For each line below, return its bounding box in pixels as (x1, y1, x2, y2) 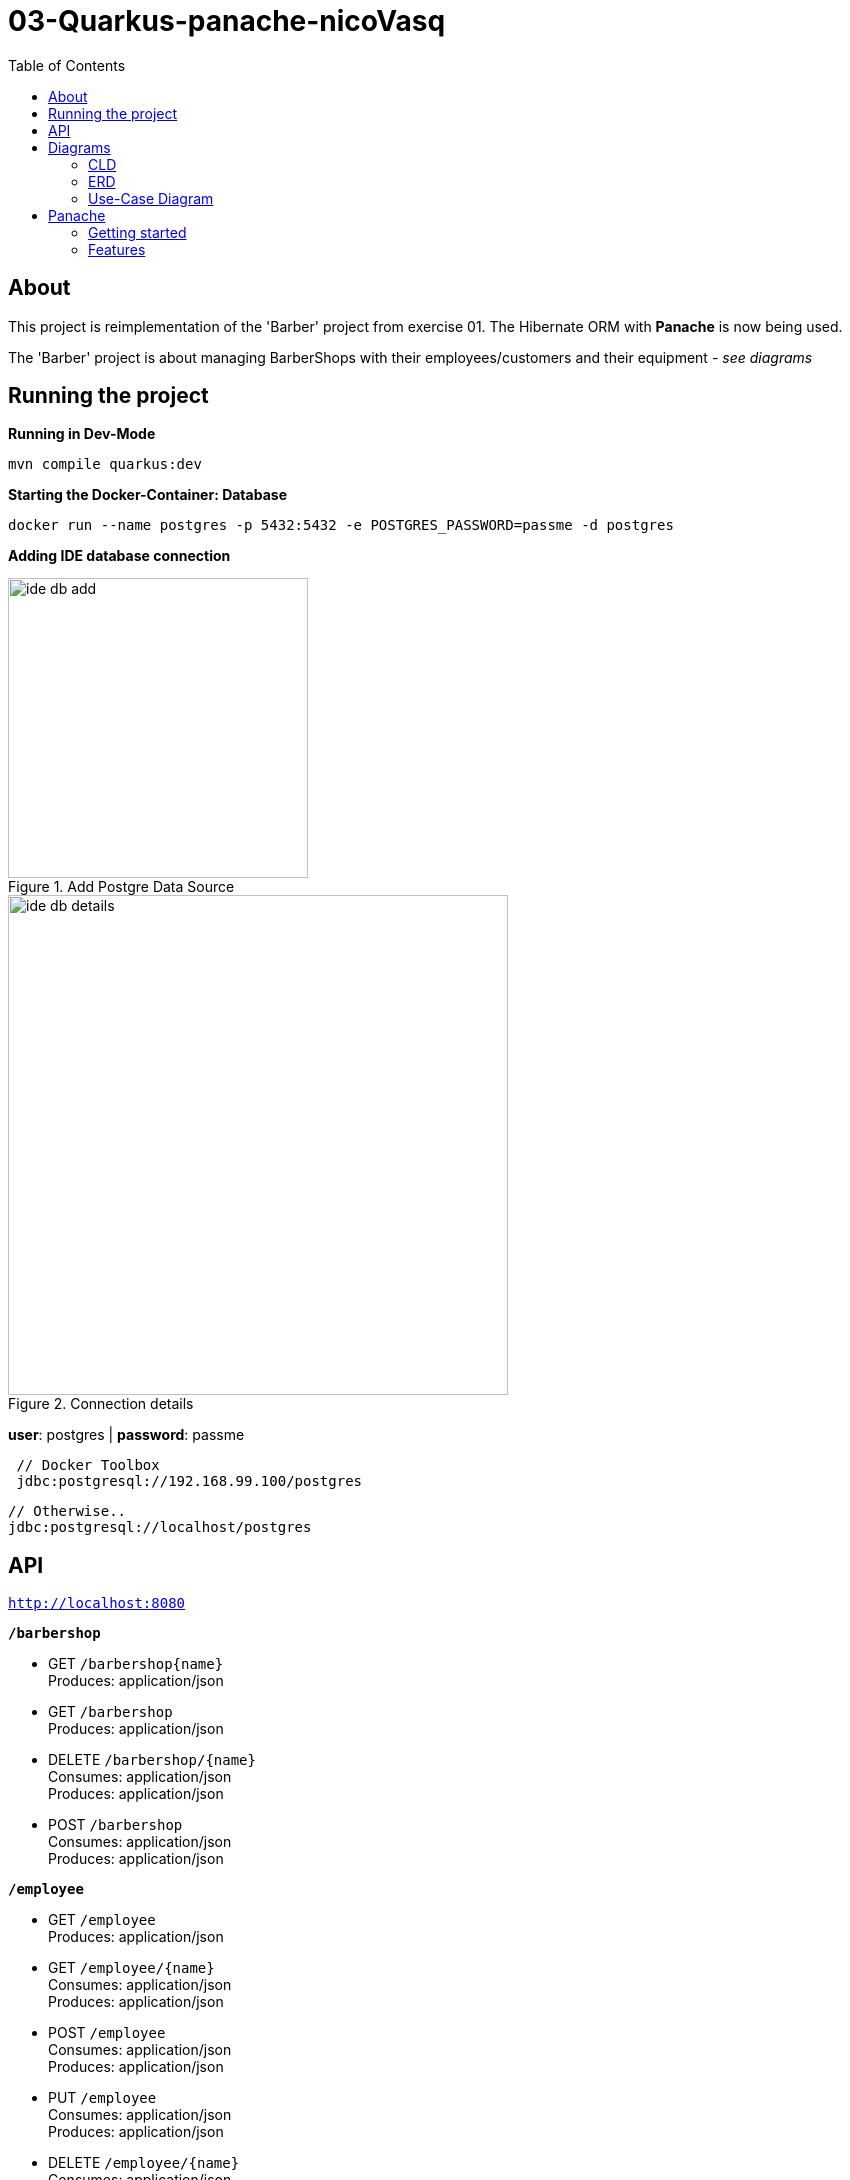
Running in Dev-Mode (8, 425, 156, 443)
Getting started (88, 223, 187, 241)
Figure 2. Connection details (8, 1395, 194, 1413)
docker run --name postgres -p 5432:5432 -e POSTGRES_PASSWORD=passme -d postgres (8, 517, 674, 534)
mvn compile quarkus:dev (8, 456, 202, 473)
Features (88, 240, 146, 258)
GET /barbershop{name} (48, 1655, 224, 1673)
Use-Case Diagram (88, 189, 214, 207)
